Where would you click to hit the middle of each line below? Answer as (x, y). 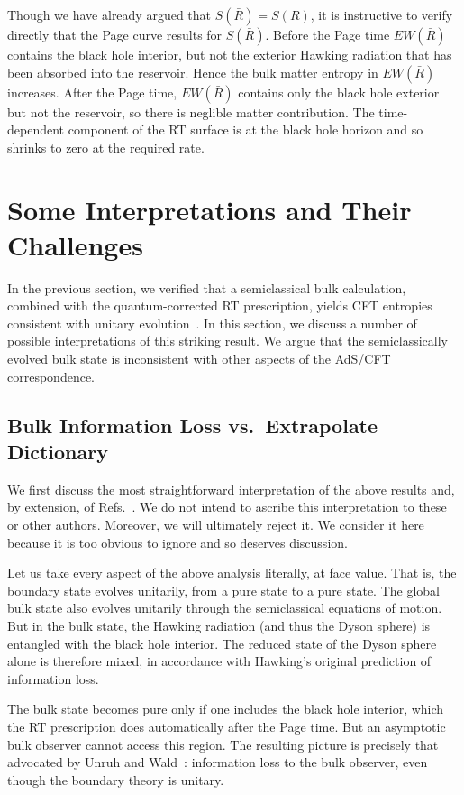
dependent (36, 129)
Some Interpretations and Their (209, 209)
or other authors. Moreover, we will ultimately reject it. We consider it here (216, 525)
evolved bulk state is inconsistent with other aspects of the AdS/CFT (199, 359)
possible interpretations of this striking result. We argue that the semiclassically (227, 341)
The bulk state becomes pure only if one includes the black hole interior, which (226, 709)
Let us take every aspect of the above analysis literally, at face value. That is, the (232, 573)
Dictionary (58, 452)
